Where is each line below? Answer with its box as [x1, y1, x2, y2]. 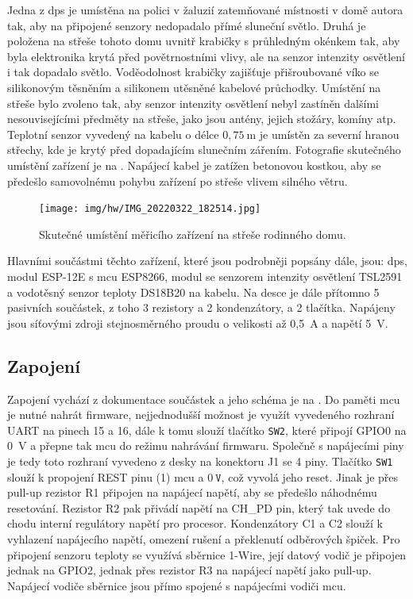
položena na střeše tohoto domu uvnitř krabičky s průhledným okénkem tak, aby [7, 33, 400, 49]
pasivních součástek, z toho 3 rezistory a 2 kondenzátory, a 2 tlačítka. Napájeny [7, 299, 396, 316]
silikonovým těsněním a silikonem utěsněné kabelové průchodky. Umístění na [7, 79, 381, 95]
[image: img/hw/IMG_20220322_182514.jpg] [39, 203, 261, 215]
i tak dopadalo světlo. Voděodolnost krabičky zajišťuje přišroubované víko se [7, 63, 379, 80]
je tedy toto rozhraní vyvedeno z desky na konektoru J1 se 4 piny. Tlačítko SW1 [7, 452, 393, 469]
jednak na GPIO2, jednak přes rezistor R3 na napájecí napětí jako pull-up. [7, 562, 372, 578]
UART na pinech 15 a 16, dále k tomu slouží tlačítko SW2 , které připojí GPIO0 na [7, 421, 407, 438]
